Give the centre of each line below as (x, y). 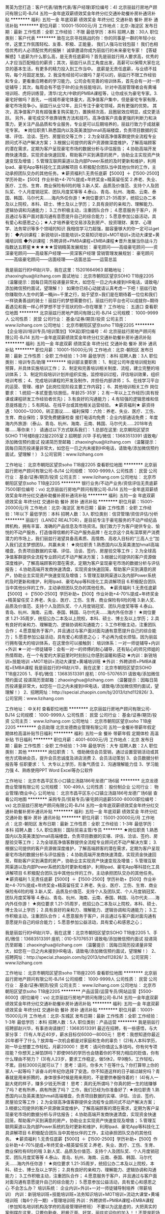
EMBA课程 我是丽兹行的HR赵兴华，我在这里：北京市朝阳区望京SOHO (82, 668)
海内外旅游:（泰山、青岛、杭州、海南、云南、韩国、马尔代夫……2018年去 (79, 424)
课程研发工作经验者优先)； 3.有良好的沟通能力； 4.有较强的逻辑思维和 (84, 399)
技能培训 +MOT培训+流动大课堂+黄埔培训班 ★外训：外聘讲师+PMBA (82, 661)
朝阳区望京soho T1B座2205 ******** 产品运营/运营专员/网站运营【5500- (79, 991)
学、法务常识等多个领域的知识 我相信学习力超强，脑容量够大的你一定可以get (82, 228)
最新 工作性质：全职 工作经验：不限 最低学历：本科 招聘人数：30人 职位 (86, 32)
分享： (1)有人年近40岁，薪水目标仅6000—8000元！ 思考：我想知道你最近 (84, 1034)
